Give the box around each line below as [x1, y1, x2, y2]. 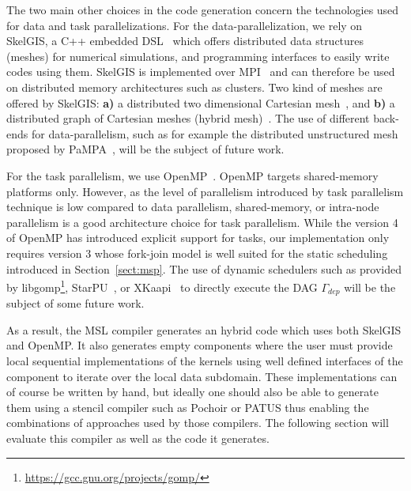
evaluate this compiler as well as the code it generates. [6, 429, 270, 446]
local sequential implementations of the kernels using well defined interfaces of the [6, 352, 403, 368]
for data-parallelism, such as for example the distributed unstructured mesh [31, 125, 398, 142]
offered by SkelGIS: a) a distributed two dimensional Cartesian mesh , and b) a [6, 94, 395, 111]
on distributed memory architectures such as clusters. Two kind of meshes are [6, 78, 383, 95]
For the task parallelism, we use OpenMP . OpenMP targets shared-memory [6, 167, 379, 183]
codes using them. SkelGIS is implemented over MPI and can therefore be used [6, 63, 395, 80]
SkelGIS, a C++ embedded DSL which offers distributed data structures [6, 32, 364, 49]
